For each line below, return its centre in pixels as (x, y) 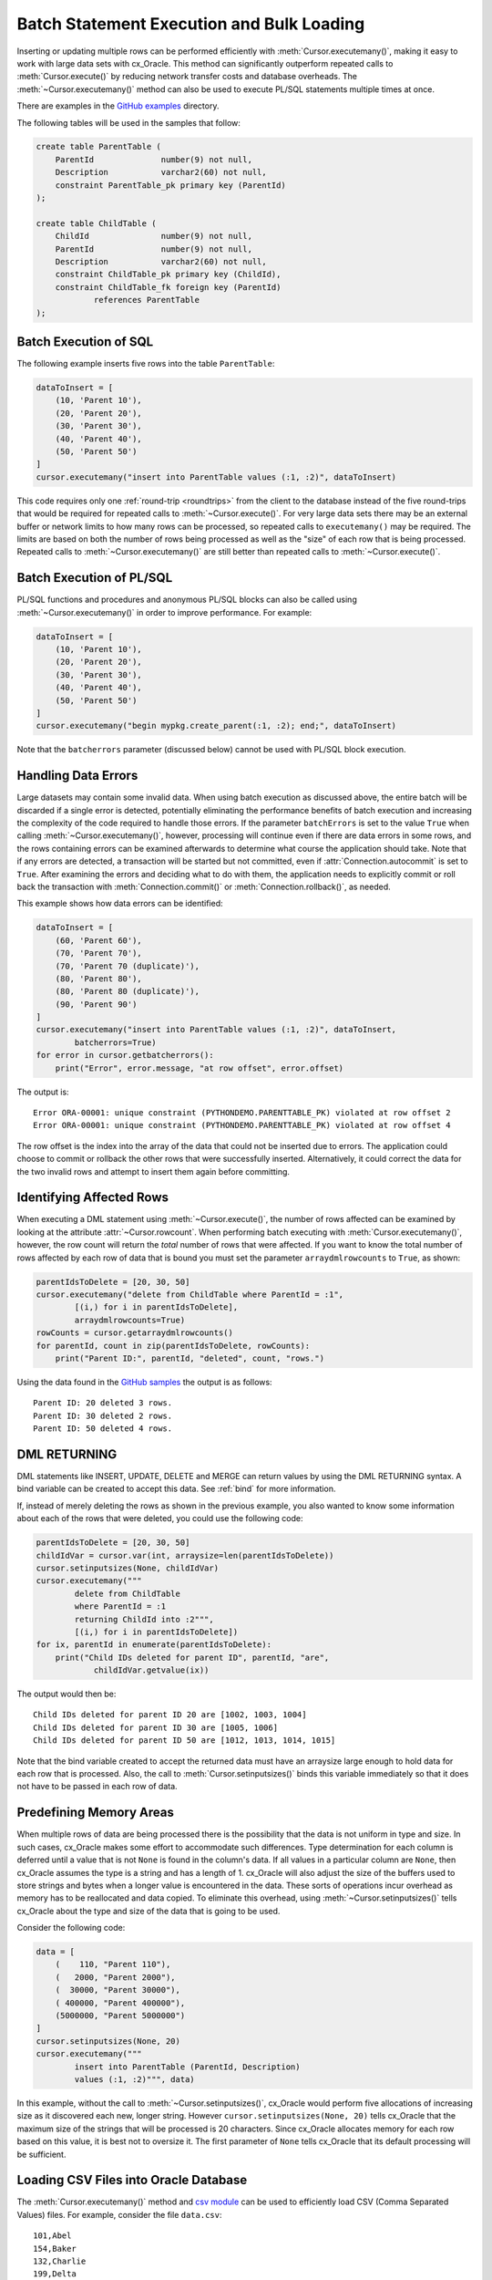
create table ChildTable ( (96, 223)
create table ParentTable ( (98, 147)
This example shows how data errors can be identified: (120, 904)
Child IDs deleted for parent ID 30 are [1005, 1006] (155, 1727)
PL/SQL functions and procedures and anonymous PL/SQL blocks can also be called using (187, 600)
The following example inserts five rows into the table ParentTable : (146, 364)
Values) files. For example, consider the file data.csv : (119, 2214)
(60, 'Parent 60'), (99, 940)
